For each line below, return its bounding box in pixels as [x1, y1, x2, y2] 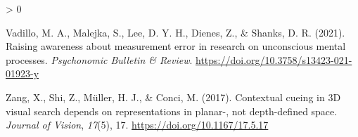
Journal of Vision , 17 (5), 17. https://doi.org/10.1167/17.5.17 [6, 117, 269, 132]
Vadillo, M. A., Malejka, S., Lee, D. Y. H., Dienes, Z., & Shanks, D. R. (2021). [6, 25, 345, 39]
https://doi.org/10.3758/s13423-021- [196, 52, 352, 67]
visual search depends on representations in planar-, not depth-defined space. [6, 103, 338, 118]
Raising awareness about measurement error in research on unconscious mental [6, 39, 346, 53]
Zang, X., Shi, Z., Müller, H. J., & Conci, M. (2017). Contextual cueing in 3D [6, 89, 341, 104]
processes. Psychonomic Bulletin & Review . [6, 52, 193, 67]
